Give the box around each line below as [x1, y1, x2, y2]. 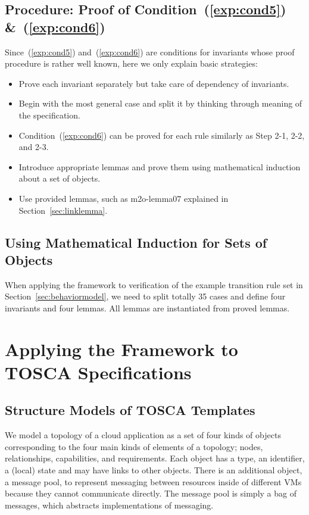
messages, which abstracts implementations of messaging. [5, 498, 214, 511]
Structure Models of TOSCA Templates [5, 401, 255, 419]
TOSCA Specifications [5, 360, 192, 384]
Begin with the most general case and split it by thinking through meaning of [18, 97, 302, 110]
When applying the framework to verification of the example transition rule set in [5, 278, 303, 291]
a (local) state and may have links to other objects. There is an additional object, [5, 464, 302, 476]
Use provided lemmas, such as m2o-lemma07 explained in [18, 192, 229, 204]
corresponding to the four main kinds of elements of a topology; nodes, [5, 440, 263, 452]
